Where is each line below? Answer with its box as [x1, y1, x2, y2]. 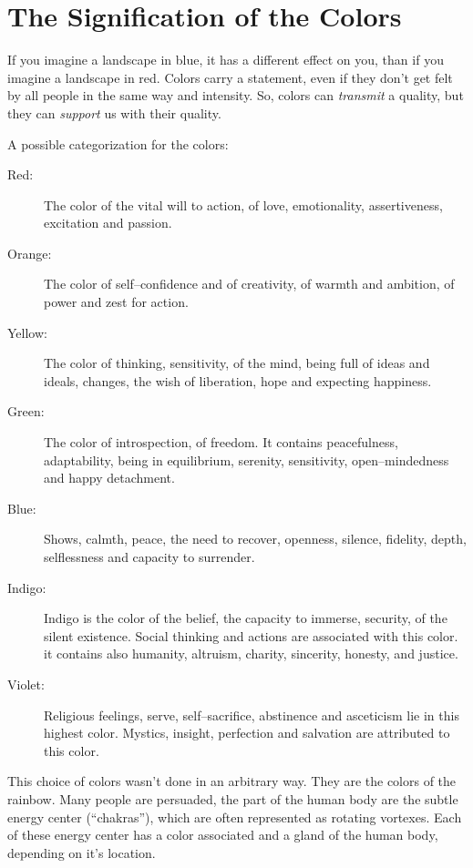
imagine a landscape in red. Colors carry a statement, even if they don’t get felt [7, 67, 453, 87]
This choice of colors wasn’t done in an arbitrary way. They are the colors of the [7, 771, 457, 791]
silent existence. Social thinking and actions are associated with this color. [44, 626, 458, 645]
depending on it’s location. [7, 842, 156, 862]
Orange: [7, 243, 52, 262]
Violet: [7, 674, 45, 693]
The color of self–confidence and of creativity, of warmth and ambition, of [44, 274, 455, 293]
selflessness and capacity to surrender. [44, 547, 255, 566]
